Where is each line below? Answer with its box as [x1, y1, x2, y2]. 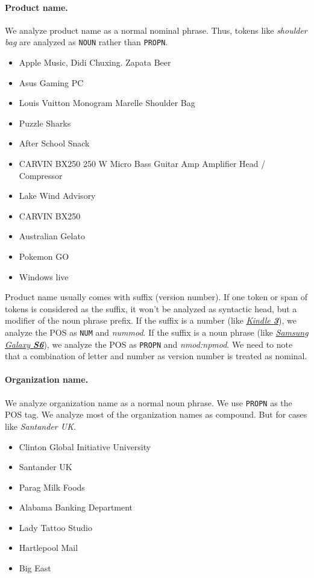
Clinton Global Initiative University [19, 440, 151, 453]
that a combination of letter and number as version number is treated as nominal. [5, 350, 307, 362]
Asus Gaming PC [19, 76, 84, 89]
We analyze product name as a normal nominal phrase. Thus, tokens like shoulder [5, 24, 307, 36]
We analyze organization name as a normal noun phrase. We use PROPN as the [5, 396, 292, 409]
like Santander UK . [5, 419, 76, 432]
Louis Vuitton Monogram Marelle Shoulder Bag [19, 96, 195, 109]
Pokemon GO [19, 250, 69, 262]
